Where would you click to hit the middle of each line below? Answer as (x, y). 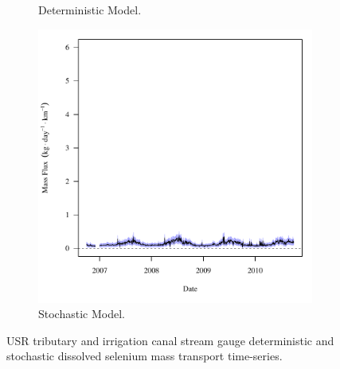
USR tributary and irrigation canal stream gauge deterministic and (170, 340)
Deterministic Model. (90, 10)
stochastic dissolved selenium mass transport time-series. (145, 356)
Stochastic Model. (82, 314)
